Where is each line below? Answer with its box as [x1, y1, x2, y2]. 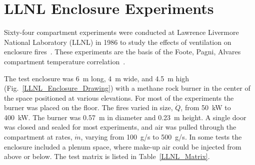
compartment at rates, [4, 132, 72, 142]
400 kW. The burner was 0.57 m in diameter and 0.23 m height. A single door [4, 112, 246, 122]
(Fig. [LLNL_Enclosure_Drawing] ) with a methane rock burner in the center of [4, 83, 250, 93]
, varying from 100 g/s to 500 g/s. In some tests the [80, 132, 242, 142]
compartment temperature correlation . [4, 56, 125, 66]
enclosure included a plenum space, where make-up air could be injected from [4, 141, 241, 152]
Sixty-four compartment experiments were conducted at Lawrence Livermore [4, 27, 239, 37]
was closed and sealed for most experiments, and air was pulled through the [4, 122, 236, 132]
